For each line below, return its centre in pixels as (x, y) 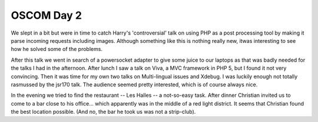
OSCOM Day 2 (47, 15)
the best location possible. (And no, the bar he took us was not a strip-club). (103, 112)
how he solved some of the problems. (57, 49)
